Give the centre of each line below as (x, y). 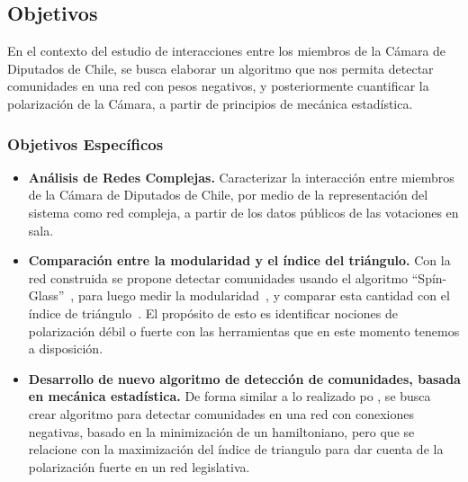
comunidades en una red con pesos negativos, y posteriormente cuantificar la (218, 86)
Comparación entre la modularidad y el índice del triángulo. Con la (239, 260)
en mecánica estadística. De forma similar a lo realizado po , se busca (229, 396)
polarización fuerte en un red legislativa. (139, 466)
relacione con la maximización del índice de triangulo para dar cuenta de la (236, 449)
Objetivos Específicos (85, 143)
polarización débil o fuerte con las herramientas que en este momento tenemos (244, 330)
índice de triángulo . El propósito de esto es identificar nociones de (213, 312)
